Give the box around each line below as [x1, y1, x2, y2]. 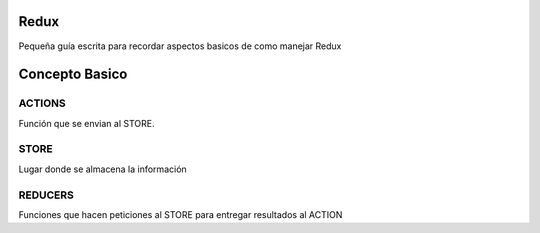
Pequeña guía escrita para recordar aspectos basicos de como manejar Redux [18, 40, 342, 52]
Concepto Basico [18, 66, 128, 83]
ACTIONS [18, 96, 66, 110]
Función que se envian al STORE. [18, 117, 155, 129]
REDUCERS [18, 188, 74, 202]
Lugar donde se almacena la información [18, 163, 187, 175]
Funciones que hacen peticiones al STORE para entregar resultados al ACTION [18, 208, 343, 220]
